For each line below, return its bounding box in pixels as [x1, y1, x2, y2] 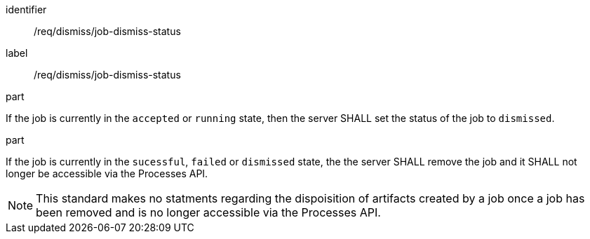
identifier [6, 4, 47, 15]
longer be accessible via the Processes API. [6, 168, 208, 179]
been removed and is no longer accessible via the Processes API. [36, 205, 381, 219]
